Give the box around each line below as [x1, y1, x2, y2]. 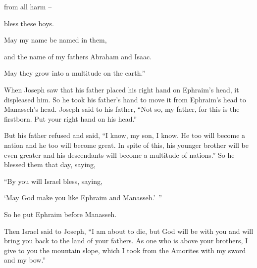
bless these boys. [4, 18, 54, 28]
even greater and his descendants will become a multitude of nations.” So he [4, 149, 235, 160]
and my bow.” [4, 255, 46, 265]
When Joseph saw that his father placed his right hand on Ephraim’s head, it [4, 84, 239, 94]
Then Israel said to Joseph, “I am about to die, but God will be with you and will [4, 225, 254, 236]
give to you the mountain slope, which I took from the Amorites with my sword [4, 245, 246, 255]
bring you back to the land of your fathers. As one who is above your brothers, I [4, 235, 248, 246]
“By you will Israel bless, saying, [4, 176, 103, 186]
